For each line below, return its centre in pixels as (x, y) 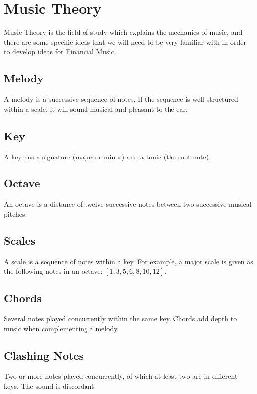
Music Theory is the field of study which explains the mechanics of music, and (123, 32)
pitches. (16, 213)
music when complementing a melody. (62, 328)
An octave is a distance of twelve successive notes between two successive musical (128, 204)
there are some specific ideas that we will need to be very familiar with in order (125, 41)
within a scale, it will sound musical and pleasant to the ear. (96, 109)
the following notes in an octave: (53, 271)
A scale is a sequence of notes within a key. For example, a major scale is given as (128, 261)
